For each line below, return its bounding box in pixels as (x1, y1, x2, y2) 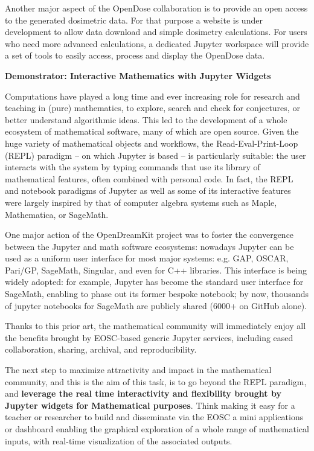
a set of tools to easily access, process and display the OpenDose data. (5, 49, 265, 62)
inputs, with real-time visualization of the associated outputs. (5, 434, 232, 447)
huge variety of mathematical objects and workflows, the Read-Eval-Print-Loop (5, 136, 298, 149)
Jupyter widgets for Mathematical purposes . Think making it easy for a (5, 398, 295, 411)
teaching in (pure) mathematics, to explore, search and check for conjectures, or (5, 101, 300, 114)
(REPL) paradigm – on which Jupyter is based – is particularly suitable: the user (5, 149, 306, 161)
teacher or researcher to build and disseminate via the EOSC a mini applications (5, 411, 304, 423)
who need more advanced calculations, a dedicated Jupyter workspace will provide (5, 37, 309, 50)
